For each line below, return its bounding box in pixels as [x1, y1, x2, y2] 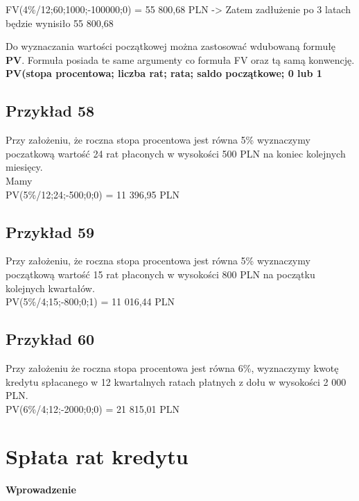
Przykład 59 [6, 221, 95, 242]
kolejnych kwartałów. [6, 280, 95, 295]
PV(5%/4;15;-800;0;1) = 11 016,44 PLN [6, 294, 175, 309]
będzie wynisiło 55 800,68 [6, 15, 114, 30]
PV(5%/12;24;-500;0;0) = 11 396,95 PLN [6, 187, 180, 201]
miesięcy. [6, 160, 43, 174]
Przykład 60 [6, 328, 95, 350]
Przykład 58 [6, 100, 95, 121]
